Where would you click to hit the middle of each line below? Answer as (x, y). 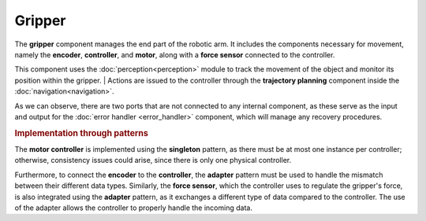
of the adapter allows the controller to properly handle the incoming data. (133, 208)
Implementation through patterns (82, 133)
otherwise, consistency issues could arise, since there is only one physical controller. (153, 160)
